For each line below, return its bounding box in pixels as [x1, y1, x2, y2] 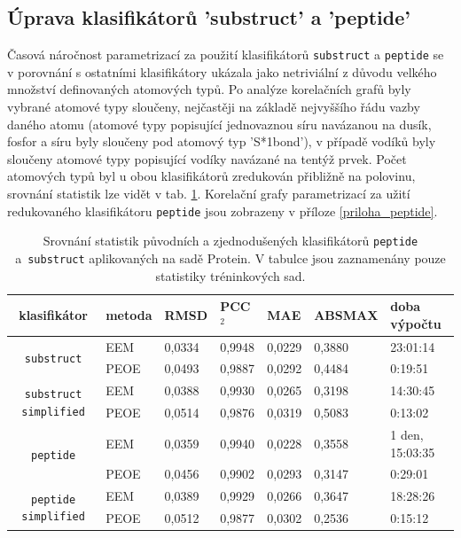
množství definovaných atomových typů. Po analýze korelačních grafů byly [7, 80, 411, 98]
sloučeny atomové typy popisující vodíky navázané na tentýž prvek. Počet [7, 149, 407, 168]
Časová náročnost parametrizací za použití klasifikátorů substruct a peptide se [7, 45, 444, 64]
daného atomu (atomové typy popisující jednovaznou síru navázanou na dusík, [7, 114, 432, 133]
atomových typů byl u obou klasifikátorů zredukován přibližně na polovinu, [7, 167, 416, 185]
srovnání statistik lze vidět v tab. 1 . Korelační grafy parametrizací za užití [7, 184, 410, 203]
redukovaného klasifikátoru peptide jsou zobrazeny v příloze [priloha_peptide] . [7, 201, 438, 220]
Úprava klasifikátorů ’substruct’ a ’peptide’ [7, 4, 410, 31]
